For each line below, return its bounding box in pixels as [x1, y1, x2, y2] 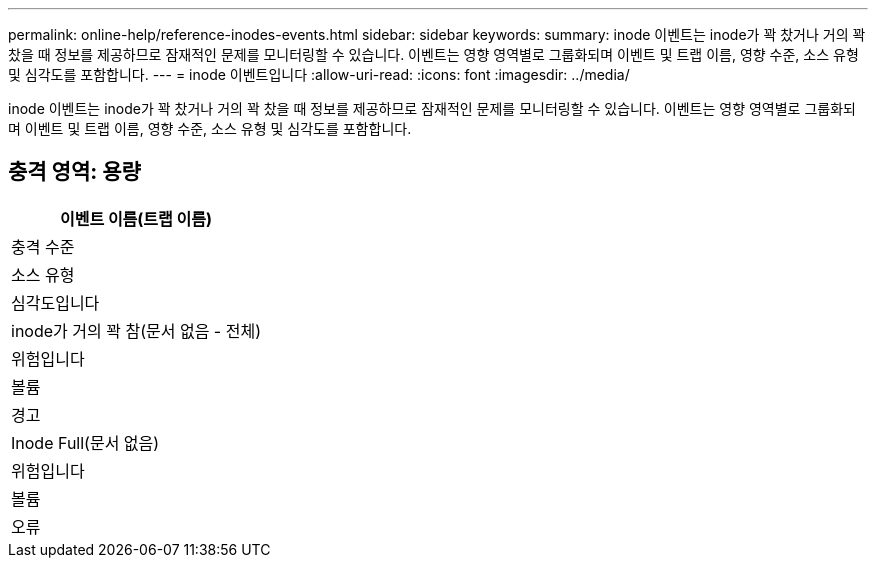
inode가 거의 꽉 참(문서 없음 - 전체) [11, 320, 261, 341]
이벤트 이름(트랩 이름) [59, 208, 213, 229]
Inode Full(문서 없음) [11, 432, 160, 453]
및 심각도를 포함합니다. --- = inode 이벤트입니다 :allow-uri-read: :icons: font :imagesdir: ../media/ [8, 66, 630, 83]
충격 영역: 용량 [8, 159, 141, 185]
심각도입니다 [11, 292, 100, 313]
